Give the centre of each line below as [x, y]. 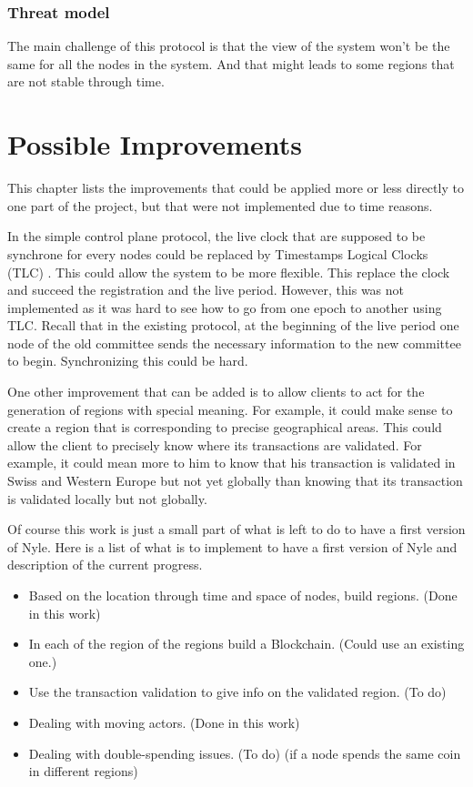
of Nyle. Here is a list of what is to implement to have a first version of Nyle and [232, 546]
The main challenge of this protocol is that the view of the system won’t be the [229, 46]
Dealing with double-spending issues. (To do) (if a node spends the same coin [245, 753]
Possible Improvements [155, 144]
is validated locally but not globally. [107, 498]
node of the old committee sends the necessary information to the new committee [234, 343]
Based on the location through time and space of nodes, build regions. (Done [243, 595]
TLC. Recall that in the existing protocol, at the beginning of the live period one [233, 325]
